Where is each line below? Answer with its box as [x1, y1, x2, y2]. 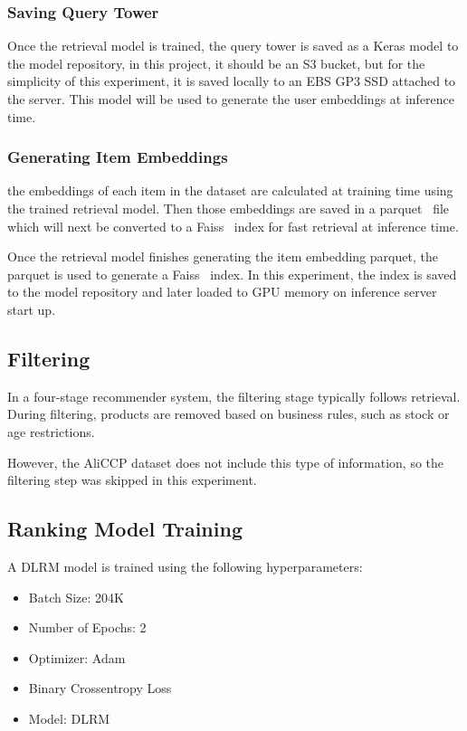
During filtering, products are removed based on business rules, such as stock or [7, 404, 450, 423]
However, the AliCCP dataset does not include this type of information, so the [7, 452, 444, 471]
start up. [7, 299, 56, 318]
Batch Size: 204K [28, 587, 124, 606]
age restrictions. [7, 422, 95, 441]
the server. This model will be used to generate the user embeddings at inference [7, 90, 455, 108]
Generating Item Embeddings [7, 146, 228, 168]
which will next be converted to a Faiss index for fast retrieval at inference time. [7, 216, 459, 235]
